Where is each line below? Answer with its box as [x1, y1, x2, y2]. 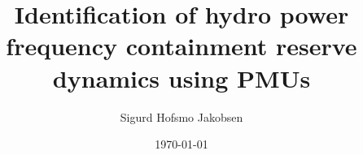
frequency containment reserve [6, 29, 357, 62]
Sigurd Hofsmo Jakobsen [120, 108, 243, 125]
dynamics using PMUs [52, 61, 311, 94]
